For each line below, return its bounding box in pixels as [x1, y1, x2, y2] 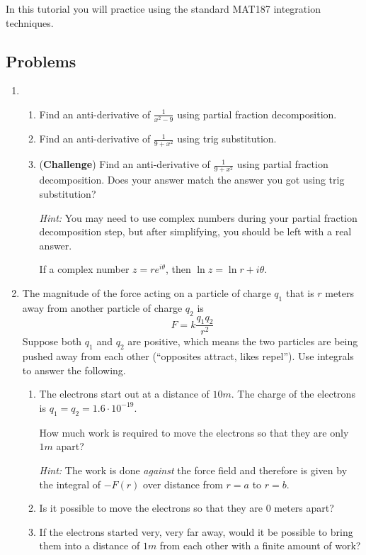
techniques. [6, 15, 54, 30]
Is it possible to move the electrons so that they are [39, 500, 263, 515]
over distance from [143, 476, 223, 491]
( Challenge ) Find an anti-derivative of [39, 157, 210, 172]
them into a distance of [39, 538, 140, 553]
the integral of [39, 476, 101, 491]
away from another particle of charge [22, 300, 183, 315]
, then [165, 262, 191, 276]
